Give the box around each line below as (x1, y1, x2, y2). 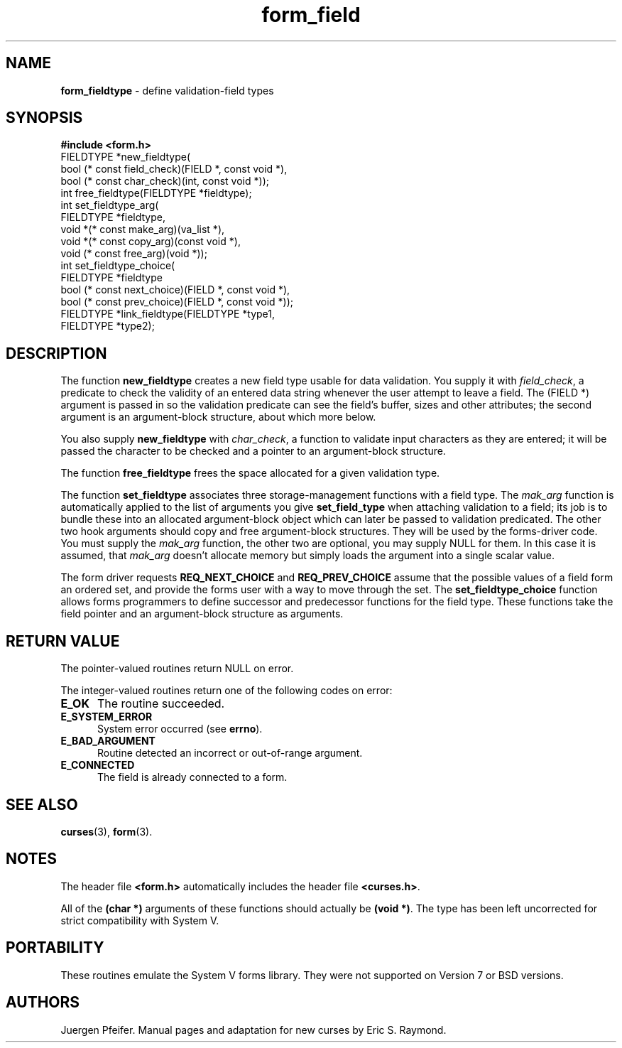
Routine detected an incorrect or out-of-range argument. (97, 747, 363, 760)
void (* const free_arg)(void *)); (60, 247, 207, 260)
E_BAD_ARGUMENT (60, 735, 155, 747)
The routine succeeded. (97, 696, 225, 711)
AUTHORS (6, 993, 80, 1012)
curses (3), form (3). (60, 825, 153, 838)
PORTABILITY (6, 939, 104, 957)
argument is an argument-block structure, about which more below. (60, 411, 376, 423)
